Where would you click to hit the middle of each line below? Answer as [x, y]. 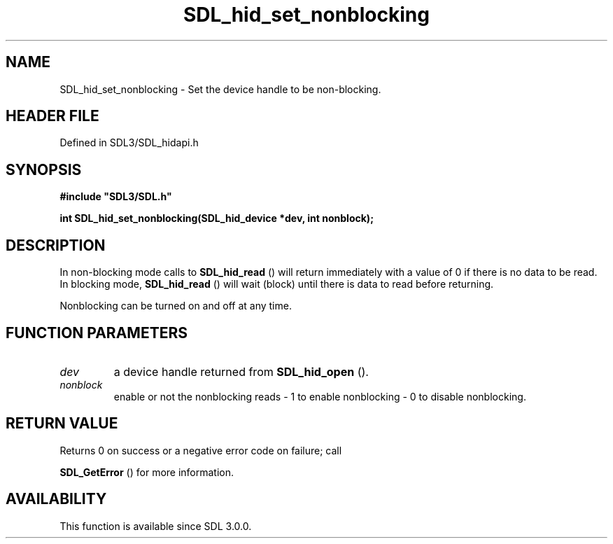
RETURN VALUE [62, 424]
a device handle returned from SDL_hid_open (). [241, 371]
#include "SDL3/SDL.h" [116, 197]
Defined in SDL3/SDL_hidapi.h [129, 143]
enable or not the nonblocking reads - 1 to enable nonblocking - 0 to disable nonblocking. [320, 396]
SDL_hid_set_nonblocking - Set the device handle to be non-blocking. [220, 89]
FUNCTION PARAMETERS [97, 333]
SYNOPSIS [44, 169]
